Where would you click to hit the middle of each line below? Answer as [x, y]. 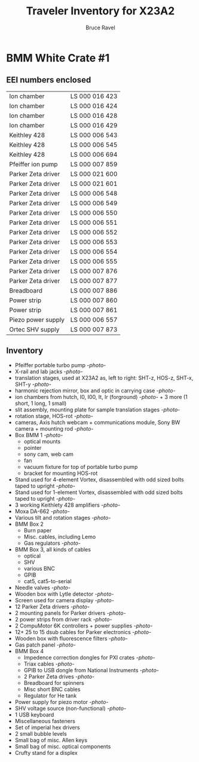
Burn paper [38, 530]
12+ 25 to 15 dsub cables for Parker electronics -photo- [83, 632]
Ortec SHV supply [34, 329]
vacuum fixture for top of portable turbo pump [81, 467]
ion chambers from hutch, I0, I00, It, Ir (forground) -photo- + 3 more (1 [101, 397]
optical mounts [42, 441]
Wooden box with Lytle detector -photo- [65, 594]
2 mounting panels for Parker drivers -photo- [71, 613]
